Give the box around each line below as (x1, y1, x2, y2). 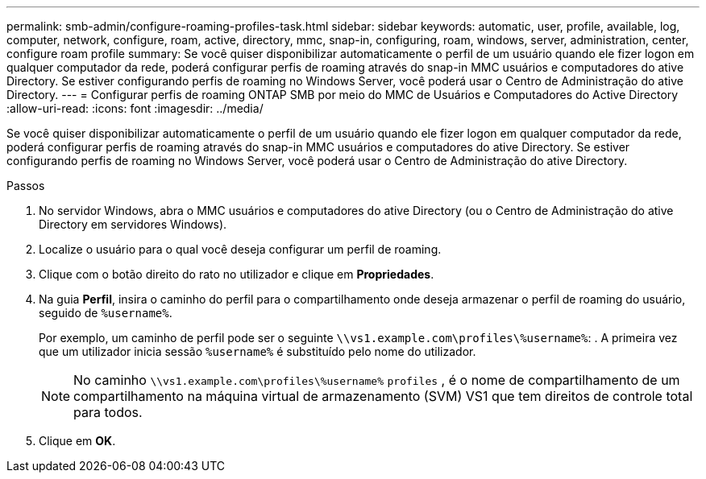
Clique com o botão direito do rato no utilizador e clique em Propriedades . (39, 267, 434, 281)
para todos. (73, 404, 143, 420)
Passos (6, 179, 45, 192)
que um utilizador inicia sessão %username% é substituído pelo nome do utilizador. (39, 345, 476, 358)
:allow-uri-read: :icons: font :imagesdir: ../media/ (6, 101, 264, 115)
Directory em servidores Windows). (39, 217, 227, 231)
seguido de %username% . (39, 306, 172, 320)
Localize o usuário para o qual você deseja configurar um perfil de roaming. (39, 242, 442, 256)
